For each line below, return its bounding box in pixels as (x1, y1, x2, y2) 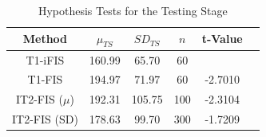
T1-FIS (27, 71, 63, 88)
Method (22, 30, 68, 47)
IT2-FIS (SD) (12, 111, 78, 127)
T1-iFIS (26, 51, 65, 68)
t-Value (201, 30, 243, 47)
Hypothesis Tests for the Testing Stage (38, 2, 228, 18)
